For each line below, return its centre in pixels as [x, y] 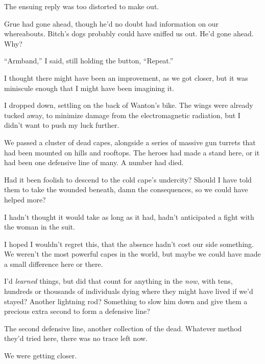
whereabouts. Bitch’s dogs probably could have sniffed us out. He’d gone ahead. [129, 33]
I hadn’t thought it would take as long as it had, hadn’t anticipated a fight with [129, 217]
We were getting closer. [41, 356]
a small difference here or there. [54, 264]
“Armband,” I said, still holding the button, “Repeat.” [89, 61]
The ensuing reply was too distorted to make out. [82, 6]
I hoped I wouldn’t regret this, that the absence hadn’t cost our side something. [129, 244]
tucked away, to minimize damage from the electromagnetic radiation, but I [122, 115]
